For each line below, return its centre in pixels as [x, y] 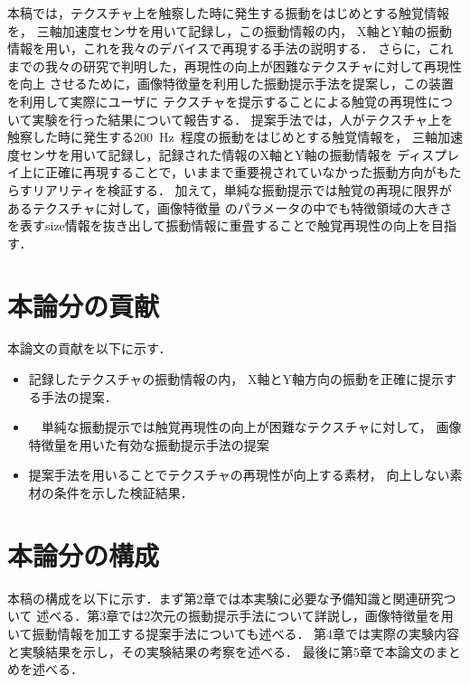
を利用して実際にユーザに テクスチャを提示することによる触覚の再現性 [217, 101]
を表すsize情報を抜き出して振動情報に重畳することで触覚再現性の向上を [219, 225]
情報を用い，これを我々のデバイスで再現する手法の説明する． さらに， [218, 48]
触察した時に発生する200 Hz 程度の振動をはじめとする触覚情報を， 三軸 [222, 137]
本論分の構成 [84, 554]
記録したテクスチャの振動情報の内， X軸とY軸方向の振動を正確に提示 [236, 379]
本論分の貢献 [84, 305]
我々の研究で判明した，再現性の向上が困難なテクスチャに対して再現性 [253, 66]
